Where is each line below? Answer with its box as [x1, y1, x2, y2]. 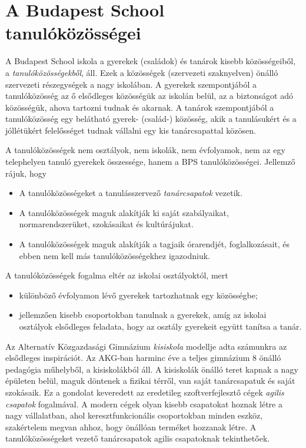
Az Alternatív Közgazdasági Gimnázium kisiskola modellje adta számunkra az [5, 340, 287, 352]
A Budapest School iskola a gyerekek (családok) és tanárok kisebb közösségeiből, [5, 55, 296, 67]
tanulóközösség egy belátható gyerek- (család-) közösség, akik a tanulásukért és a [5, 112, 297, 125]
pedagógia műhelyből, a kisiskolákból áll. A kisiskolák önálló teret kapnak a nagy [5, 363, 298, 375]
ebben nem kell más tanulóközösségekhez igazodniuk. [19, 249, 210, 261]
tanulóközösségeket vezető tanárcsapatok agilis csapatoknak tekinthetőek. [5, 432, 270, 444]
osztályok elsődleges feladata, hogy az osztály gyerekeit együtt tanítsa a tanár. [19, 320, 302, 332]
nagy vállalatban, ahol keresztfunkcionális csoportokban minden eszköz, [5, 409, 263, 422]
